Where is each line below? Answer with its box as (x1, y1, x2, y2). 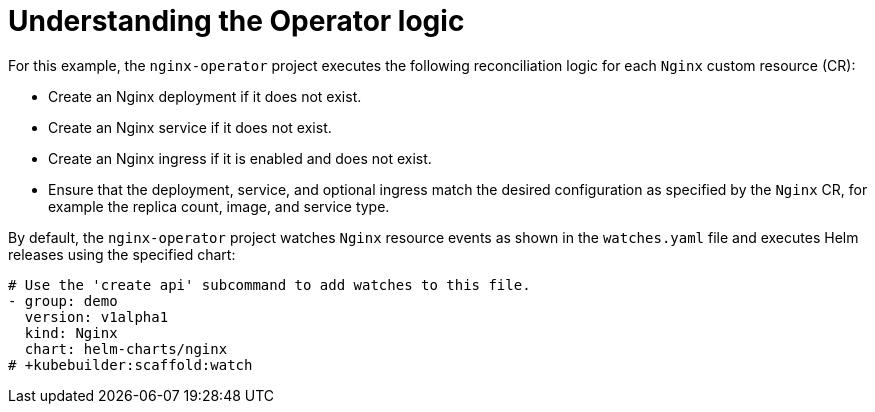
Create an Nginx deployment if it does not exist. (48, 87, 362, 105)
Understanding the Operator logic (8, 4, 465, 38)
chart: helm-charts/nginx (24, 340, 228, 357)
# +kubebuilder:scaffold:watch (8, 356, 253, 373)
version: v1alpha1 (24, 308, 169, 325)
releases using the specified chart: (8, 245, 236, 263)
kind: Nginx (24, 324, 118, 341)
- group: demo (8, 292, 118, 309)
